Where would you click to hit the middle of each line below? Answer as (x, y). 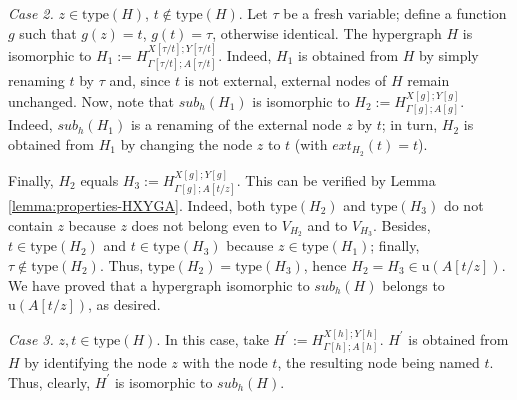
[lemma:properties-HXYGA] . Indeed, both (137, 204)
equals (99, 179)
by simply (449, 55)
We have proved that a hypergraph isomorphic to (159, 284)
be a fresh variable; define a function (395, 13)
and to (327, 224)
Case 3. (31, 338)
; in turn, (409, 124)
